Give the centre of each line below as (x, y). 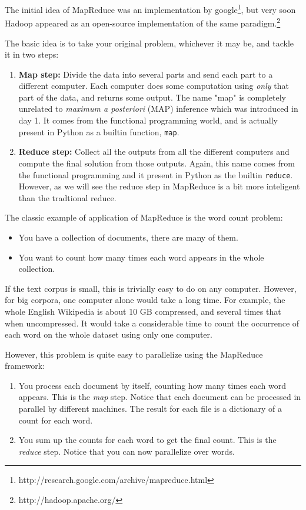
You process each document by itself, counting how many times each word (152, 385)
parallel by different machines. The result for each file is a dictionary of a (150, 409)
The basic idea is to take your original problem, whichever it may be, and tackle (149, 43)
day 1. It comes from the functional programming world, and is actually (148, 120)
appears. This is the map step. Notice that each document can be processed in (160, 397)
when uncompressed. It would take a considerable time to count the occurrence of (152, 323)
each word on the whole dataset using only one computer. (109, 334)
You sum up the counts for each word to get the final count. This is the (147, 440)
